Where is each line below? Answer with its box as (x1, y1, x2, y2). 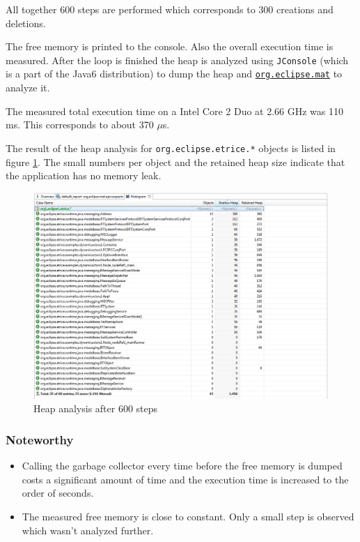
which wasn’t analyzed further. (22, 522, 154, 537)
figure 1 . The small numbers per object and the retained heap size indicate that (6, 154, 345, 169)
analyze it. (6, 80, 50, 95)
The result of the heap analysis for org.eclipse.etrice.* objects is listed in (6, 140, 336, 155)
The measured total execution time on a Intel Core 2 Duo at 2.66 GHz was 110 (6, 103, 344, 118)
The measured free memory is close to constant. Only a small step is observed (22, 509, 354, 523)
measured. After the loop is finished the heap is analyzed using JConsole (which (6, 52, 349, 67)
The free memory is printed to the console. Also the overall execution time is (6, 39, 334, 54)
